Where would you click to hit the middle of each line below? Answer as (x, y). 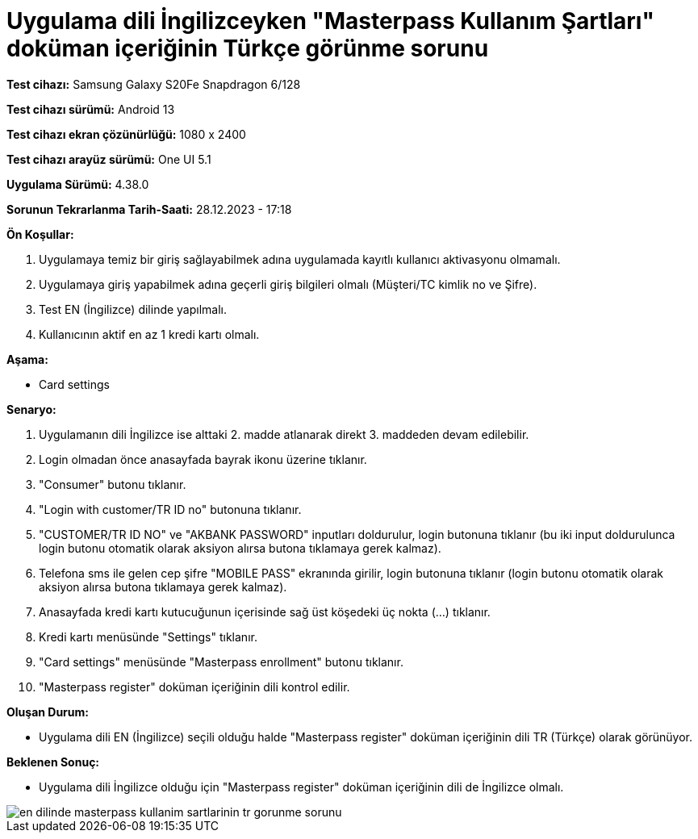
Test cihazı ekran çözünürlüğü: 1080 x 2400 (126, 134)
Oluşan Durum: (48, 712)
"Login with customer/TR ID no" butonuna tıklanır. (170, 509)
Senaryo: (31, 409)
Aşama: (27, 359)
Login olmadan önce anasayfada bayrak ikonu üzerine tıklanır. (203, 459)
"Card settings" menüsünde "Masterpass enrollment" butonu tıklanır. (221, 662)
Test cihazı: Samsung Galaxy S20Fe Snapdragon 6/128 (154, 84)
